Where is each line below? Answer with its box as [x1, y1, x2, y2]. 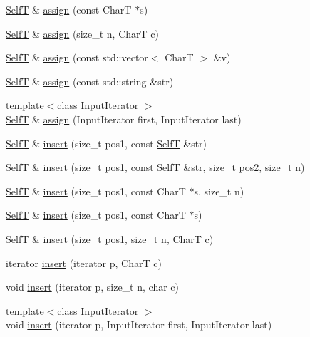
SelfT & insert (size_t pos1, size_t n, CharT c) [6, 231, 214, 246]
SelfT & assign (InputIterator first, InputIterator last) [6, 111, 242, 126]
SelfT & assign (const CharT [6, 2, 132, 16]
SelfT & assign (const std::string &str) [6, 73, 174, 88]
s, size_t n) [194, 183, 244, 198]
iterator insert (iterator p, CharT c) [6, 255, 162, 270]
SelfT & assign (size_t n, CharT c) [6, 26, 159, 41]
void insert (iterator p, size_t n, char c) [6, 279, 179, 294]
